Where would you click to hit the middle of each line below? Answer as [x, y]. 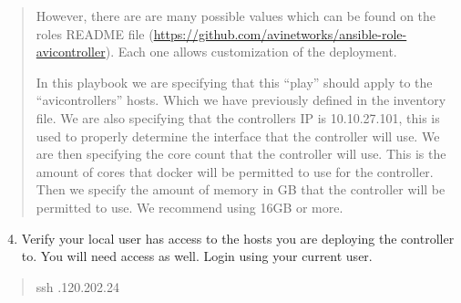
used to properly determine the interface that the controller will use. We [238, 136]
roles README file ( [95, 33]
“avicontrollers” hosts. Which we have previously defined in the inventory [241, 100]
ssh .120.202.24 [77, 286]
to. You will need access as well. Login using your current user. [197, 256]
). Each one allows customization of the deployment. [251, 52]
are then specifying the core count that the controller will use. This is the [241, 154]
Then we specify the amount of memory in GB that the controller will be [241, 189]
